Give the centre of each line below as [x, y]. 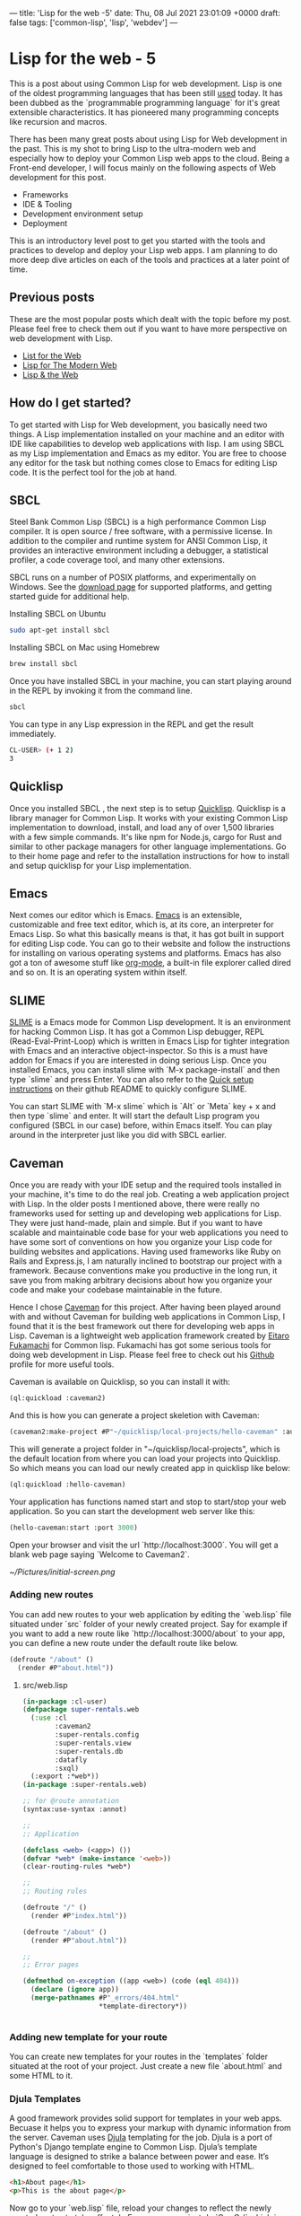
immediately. [33, 734]
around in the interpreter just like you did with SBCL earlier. [118, 1135]
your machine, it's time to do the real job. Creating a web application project [149, 1194]
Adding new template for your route [89, 2036]
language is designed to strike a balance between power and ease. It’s [139, 2157]
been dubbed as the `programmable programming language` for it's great [145, 102]
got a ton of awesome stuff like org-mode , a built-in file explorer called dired [150, 963]
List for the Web [52, 355]
